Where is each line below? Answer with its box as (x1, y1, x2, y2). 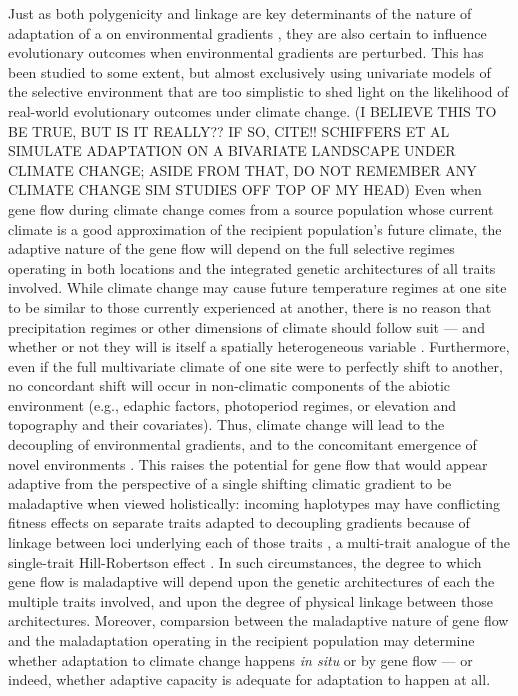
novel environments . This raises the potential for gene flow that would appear (8, 453, 488, 474)
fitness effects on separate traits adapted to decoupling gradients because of (8, 512, 470, 533)
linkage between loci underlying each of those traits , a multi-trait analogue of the (8, 532, 510, 553)
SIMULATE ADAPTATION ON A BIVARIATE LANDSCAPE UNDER (8, 140, 456, 161)
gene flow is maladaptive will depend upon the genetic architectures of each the (8, 571, 495, 592)
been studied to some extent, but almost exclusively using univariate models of (8, 61, 491, 82)
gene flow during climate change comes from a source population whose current (8, 198, 494, 219)
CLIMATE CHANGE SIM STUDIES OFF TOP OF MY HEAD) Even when (8, 179, 482, 200)
